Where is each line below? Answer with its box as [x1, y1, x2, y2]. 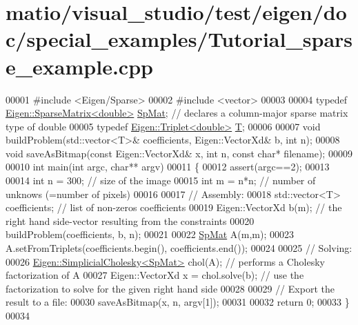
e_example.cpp [6, 52, 153, 80]
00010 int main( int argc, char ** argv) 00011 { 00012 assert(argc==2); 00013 [6, 159, 330, 174]
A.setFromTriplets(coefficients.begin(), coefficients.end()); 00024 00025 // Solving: [6, 241, 352, 255]
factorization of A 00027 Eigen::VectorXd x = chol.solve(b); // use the [6, 268, 304, 282]
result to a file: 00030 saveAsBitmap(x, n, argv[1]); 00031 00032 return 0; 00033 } [6, 295, 350, 309]
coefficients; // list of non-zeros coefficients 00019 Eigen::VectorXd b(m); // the [6, 200, 342, 215]
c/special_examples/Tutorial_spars [6, 25, 353, 53]
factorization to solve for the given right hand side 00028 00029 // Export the [6, 281, 335, 295]
